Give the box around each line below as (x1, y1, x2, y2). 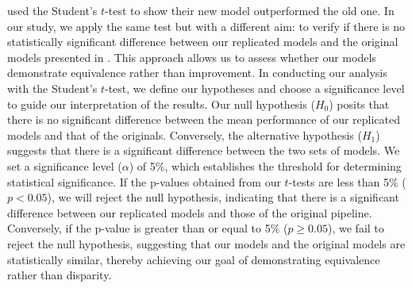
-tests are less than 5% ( (288, 173, 406, 190)
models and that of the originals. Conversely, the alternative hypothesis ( (7, 126, 362, 143)
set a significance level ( (7, 157, 122, 174)
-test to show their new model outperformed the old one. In (105, 2, 395, 18)
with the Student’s (7, 79, 98, 96)
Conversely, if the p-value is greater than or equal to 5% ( (7, 220, 288, 236)
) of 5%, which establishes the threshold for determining (129, 157, 402, 174)
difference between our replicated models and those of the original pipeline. (7, 204, 372, 221)
